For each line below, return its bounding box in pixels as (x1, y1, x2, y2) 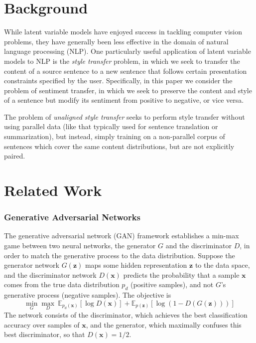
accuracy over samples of (4, 319, 80, 330)
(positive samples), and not (130, 279, 214, 290)
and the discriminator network (4, 269, 97, 280)
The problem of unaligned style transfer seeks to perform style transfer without (4, 111, 245, 122)
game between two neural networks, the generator (4, 240, 156, 251)
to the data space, (195, 260, 250, 270)
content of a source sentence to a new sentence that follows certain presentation (4, 65, 247, 76)
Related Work (4, 180, 102, 200)
